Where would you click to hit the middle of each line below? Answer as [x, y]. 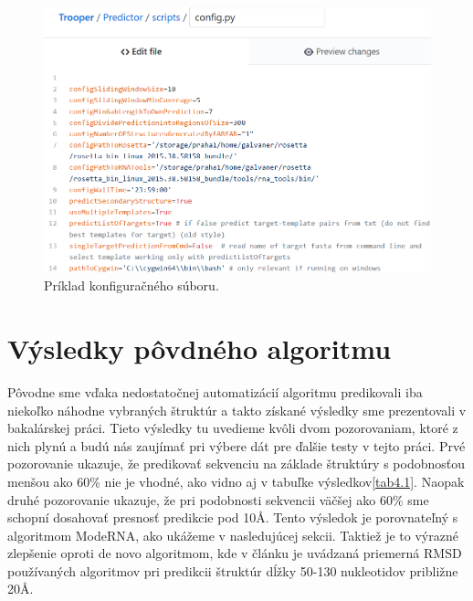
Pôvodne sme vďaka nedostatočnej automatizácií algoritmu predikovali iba [215, 391]
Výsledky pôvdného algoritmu [200, 348]
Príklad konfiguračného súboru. [131, 285]
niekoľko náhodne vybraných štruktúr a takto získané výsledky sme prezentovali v [237, 410]
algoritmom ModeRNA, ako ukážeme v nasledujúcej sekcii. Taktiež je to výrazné [233, 535]
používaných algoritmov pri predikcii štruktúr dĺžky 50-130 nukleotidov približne [233, 570]
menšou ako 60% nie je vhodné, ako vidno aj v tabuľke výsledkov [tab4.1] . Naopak [236, 481]
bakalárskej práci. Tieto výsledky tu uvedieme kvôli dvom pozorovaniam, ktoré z [233, 428]
